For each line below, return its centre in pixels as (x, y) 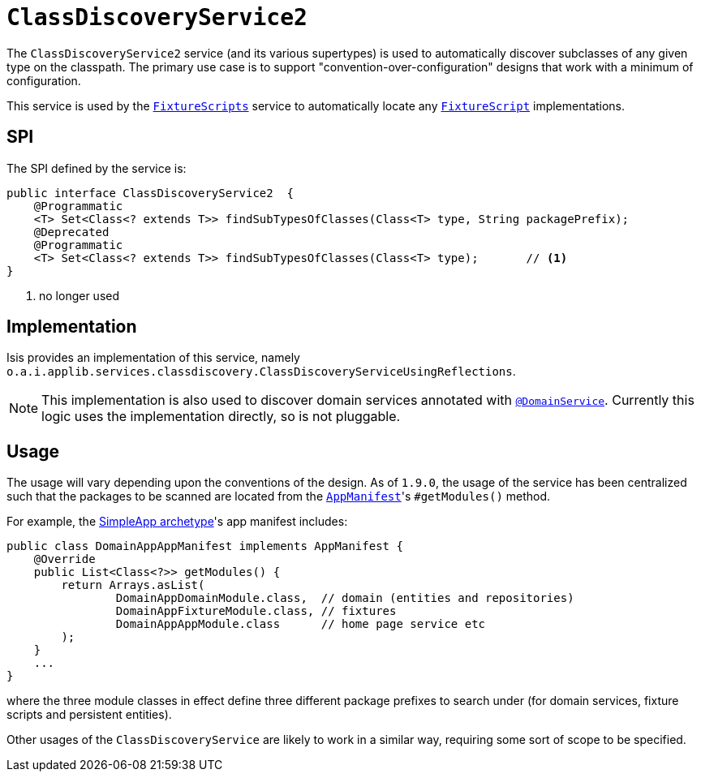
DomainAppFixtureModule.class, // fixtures (256, 611)
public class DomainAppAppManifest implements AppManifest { (205, 546)
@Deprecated (71, 232)
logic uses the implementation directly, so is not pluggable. (221, 417)
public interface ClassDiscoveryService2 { (151, 193)
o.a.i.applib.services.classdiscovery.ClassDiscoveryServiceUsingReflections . (261, 372)
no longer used (80, 295)
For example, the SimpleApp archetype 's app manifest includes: (177, 522)
